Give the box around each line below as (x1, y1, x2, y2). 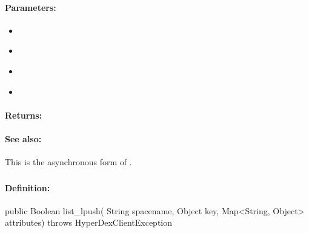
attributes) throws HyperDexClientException (5, 216, 173, 229)
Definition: (5, 181, 50, 194)
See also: (5, 132, 42, 145)
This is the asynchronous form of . (5, 156, 132, 168)
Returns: (5, 108, 42, 121)
